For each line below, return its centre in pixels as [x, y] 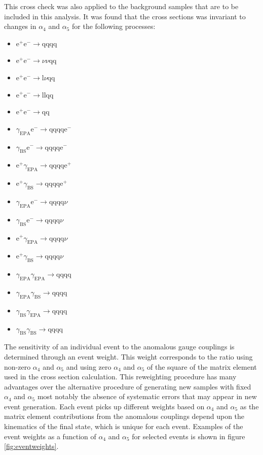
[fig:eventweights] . [31, 446]
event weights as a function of [50, 436]
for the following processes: [114, 26]
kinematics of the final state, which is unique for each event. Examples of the [124, 426]
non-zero [17, 366]
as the [249, 406]
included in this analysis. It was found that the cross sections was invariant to [125, 16]
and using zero [89, 366]
